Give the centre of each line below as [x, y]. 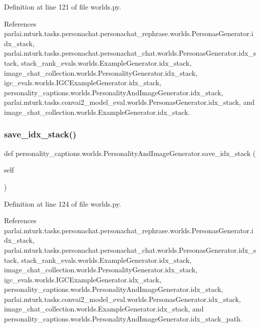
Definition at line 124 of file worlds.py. [63, 203]
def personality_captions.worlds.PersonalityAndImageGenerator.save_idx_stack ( [130, 153]
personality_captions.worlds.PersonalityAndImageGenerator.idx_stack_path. [123, 319]
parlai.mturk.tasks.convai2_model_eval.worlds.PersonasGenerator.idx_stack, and [129, 102]
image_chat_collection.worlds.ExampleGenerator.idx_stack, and [104, 309]
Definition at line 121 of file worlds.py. [63, 7]
